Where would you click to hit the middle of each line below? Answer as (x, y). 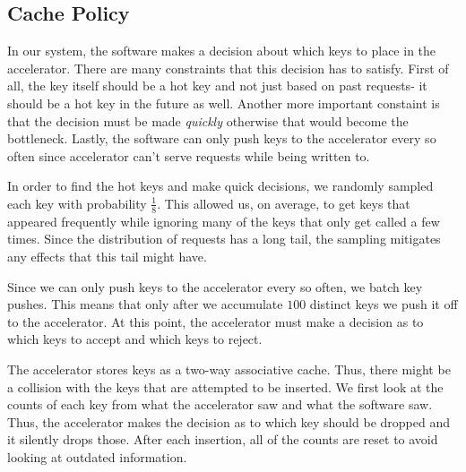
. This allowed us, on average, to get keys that (284, 203)
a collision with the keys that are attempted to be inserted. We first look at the (225, 386)
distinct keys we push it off (384, 304)
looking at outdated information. (97, 456)
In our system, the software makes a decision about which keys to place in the (222, 51)
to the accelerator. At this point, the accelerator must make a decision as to (216, 321)
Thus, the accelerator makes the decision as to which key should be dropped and (229, 421)
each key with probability (77, 203)
